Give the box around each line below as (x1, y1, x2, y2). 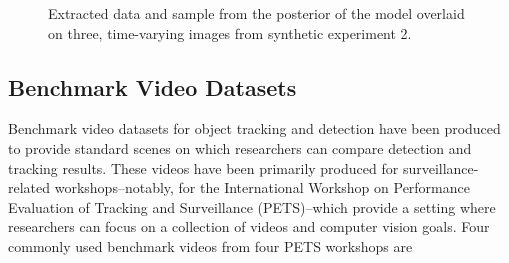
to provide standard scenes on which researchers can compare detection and (8, 137, 472, 158)
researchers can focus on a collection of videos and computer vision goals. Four (8, 216, 490, 237)
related (8, 177, 51, 198)
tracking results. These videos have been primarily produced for (8, 157, 399, 178)
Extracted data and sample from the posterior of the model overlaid (48, 3, 465, 23)
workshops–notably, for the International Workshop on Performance (54, 177, 470, 198)
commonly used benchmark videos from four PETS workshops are (8, 235, 413, 256)
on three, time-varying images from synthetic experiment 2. (48, 22, 412, 43)
